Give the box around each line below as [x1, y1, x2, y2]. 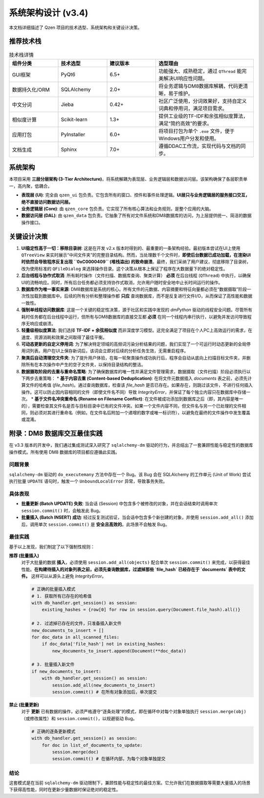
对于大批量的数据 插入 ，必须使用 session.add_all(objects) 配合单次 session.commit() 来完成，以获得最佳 [21, 559, 250, 565]
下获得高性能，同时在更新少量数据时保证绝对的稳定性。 [9, 787, 121, 793]
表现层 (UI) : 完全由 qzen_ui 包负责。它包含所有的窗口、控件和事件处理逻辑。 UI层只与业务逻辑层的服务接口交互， [21, 192, 250, 198]
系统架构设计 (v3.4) [9, 7, 88, 18]
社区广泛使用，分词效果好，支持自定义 [158, 97, 247, 104]
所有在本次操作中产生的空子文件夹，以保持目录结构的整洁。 [25, 362, 146, 367]
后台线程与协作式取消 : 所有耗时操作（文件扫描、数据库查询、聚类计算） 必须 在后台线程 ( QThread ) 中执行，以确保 [21, 272, 251, 279]
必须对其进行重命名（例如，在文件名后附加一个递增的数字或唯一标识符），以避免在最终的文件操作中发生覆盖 [34, 410, 250, 415]
